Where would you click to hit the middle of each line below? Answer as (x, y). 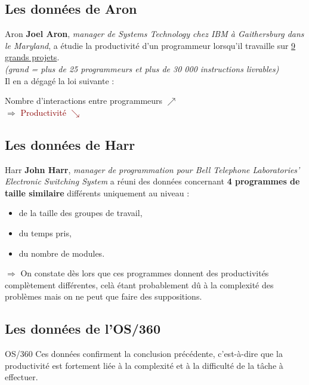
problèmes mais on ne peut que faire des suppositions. (103, 296)
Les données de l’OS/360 (83, 329)
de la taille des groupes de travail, (81, 213)
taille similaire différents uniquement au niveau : (97, 192)
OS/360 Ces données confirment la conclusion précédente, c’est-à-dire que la (144, 354)
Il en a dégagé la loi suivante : (60, 80)
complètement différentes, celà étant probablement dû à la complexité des (139, 284)
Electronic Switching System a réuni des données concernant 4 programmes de (152, 181)
